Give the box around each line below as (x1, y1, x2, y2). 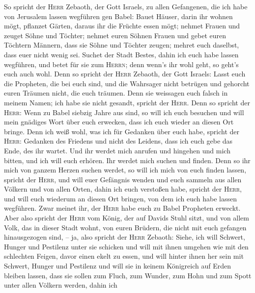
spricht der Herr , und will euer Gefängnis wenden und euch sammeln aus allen (4, 174, 242, 184)
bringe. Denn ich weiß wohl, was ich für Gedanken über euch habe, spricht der (4, 126, 239, 136)
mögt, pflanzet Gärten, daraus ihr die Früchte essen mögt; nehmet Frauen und (4, 21, 240, 31)
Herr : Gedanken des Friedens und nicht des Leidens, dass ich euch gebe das (4, 136, 233, 146)
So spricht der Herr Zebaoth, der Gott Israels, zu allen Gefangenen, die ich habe (4, 1, 248, 11)
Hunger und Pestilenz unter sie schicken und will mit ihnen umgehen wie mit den (4, 241, 249, 251)
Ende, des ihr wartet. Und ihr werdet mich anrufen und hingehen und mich (4, 145, 230, 155)
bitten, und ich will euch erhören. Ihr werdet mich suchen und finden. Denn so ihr (4, 155, 251, 165)
